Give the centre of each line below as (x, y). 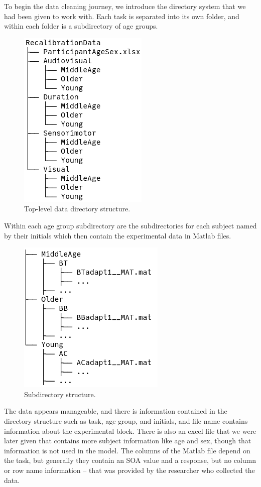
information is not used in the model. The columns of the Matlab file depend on (127, 450)
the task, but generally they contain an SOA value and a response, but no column (130, 460)
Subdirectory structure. (60, 394)
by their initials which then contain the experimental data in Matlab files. (118, 235)
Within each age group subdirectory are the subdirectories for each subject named (130, 225)
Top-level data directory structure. (77, 209)
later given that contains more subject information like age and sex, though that (128, 441)
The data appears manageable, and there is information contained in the (116, 411)
